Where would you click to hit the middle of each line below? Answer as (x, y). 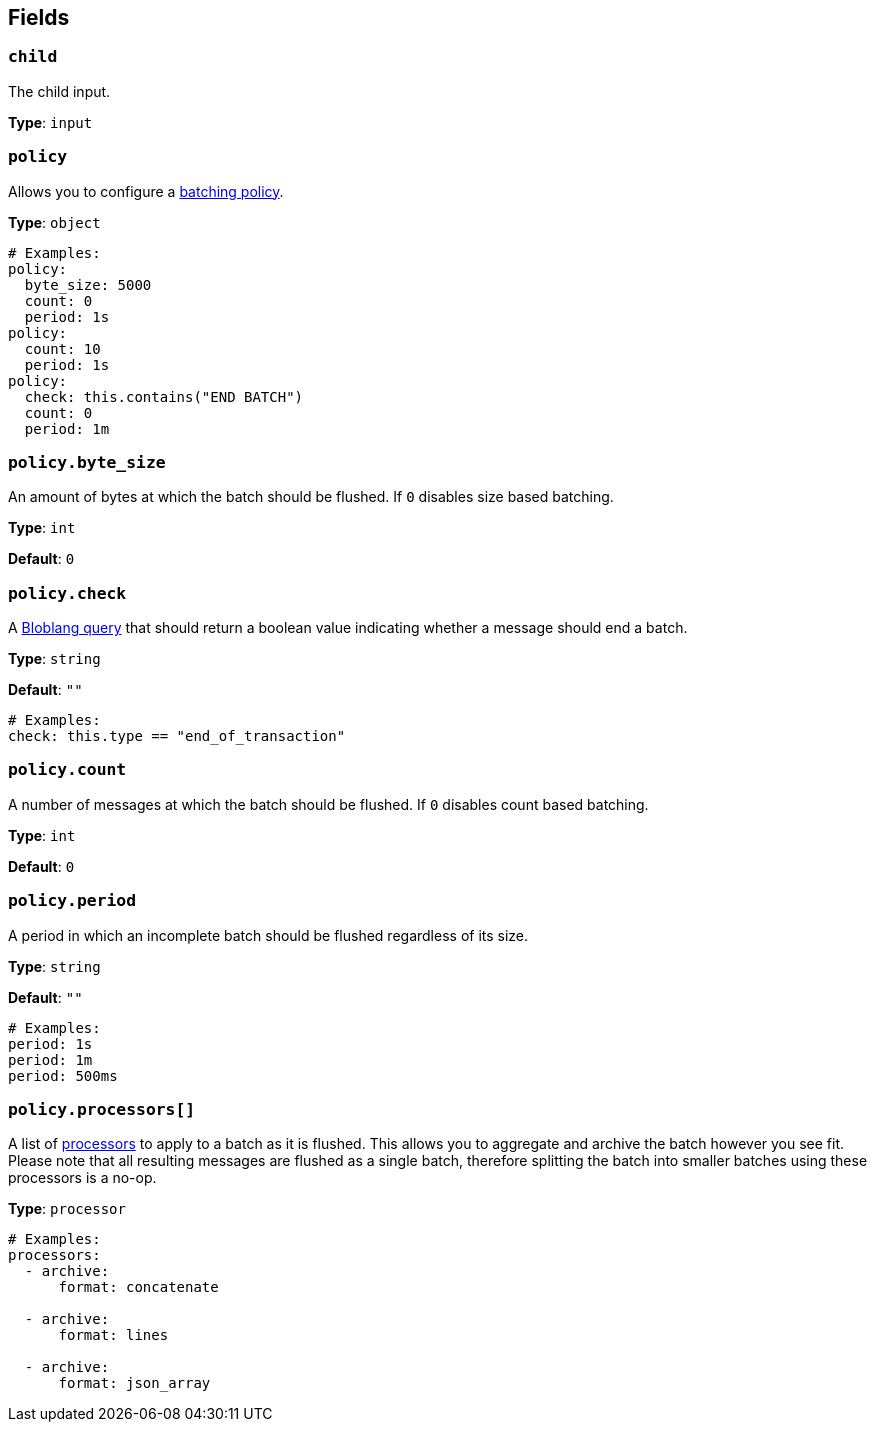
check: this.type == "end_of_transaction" (177, 736)
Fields (39, 17)
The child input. (59, 91)
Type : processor (67, 1209)
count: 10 (62, 348)
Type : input (50, 122)
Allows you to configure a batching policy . (146, 191)
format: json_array (134, 1383)
